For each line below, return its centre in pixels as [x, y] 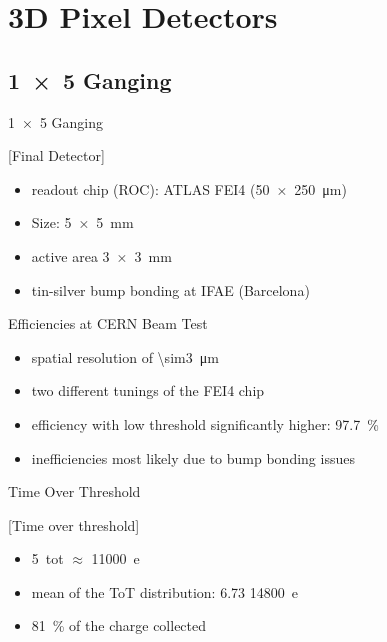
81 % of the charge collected [119, 625]
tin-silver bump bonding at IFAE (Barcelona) [170, 289]
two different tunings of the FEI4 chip [148, 390]
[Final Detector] [56, 155]
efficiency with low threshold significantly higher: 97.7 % [205, 423]
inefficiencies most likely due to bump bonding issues [193, 457]
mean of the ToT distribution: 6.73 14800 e [164, 591]
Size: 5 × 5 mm [82, 222]
